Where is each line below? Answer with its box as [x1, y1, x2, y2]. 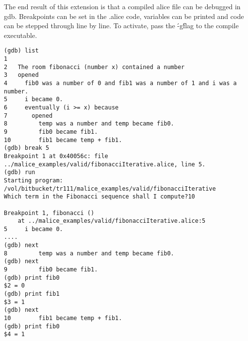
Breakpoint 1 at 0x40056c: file [4, 152, 108, 160]
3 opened [4, 72, 39, 79]
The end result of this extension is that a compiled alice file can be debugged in [4, 1, 241, 11]
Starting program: [4, 177, 63, 184]
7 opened [4, 112, 53, 119]
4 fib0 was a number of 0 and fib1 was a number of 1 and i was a [4, 80, 237, 87]
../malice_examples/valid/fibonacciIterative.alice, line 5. [4, 161, 206, 168]
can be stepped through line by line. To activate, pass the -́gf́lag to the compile [4, 20, 239, 31]
